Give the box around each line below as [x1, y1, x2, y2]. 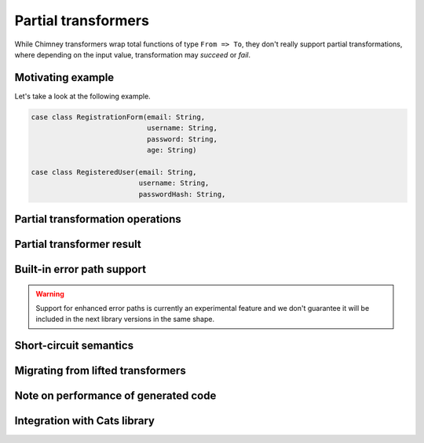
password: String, [146, 135, 217, 143]
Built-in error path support [14, 263, 147, 275]
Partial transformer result [14, 237, 141, 251]
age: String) [146, 146, 197, 154]
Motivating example [14, 71, 115, 84]
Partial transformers [14, 12, 149, 29]
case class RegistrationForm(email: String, [31, 113, 206, 121]
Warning [35, 289, 64, 298]
